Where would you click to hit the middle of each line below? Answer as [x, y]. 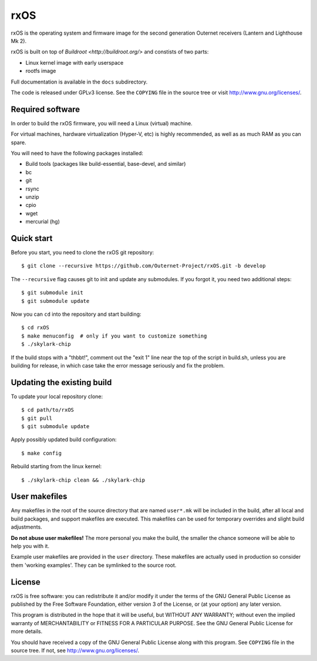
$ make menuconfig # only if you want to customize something [114, 336]
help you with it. [30, 546]
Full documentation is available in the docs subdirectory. [79, 82]
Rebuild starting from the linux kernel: [56, 466]
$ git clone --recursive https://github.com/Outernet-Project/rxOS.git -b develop [144, 266]
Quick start [32, 238]
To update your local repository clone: [57, 396]
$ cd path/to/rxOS [48, 410]
